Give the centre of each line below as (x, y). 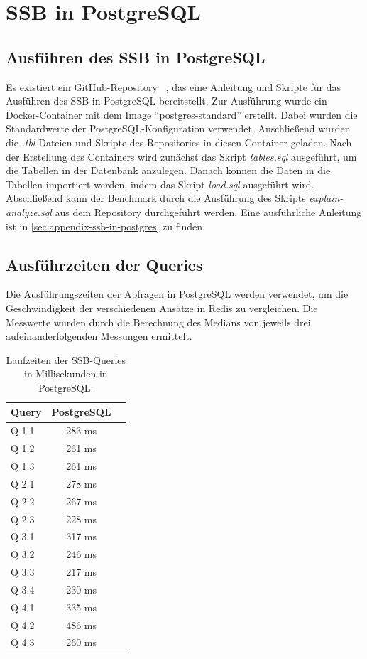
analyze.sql (29, 211)
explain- (326, 198)
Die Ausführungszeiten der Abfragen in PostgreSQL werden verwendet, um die (177, 294)
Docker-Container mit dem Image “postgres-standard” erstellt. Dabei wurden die (182, 114)
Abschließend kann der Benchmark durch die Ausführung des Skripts (156, 198)
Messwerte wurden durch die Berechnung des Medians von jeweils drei (158, 322)
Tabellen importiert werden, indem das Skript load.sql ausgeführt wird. (160, 184)
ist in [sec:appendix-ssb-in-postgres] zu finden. (105, 226)
